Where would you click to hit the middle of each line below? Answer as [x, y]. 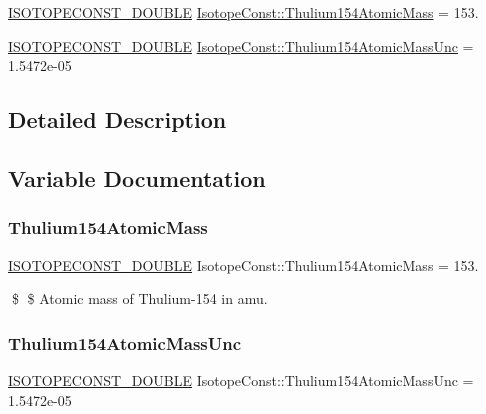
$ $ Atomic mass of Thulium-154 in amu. [139, 298]
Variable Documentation [137, 177]
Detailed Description [117, 119]
